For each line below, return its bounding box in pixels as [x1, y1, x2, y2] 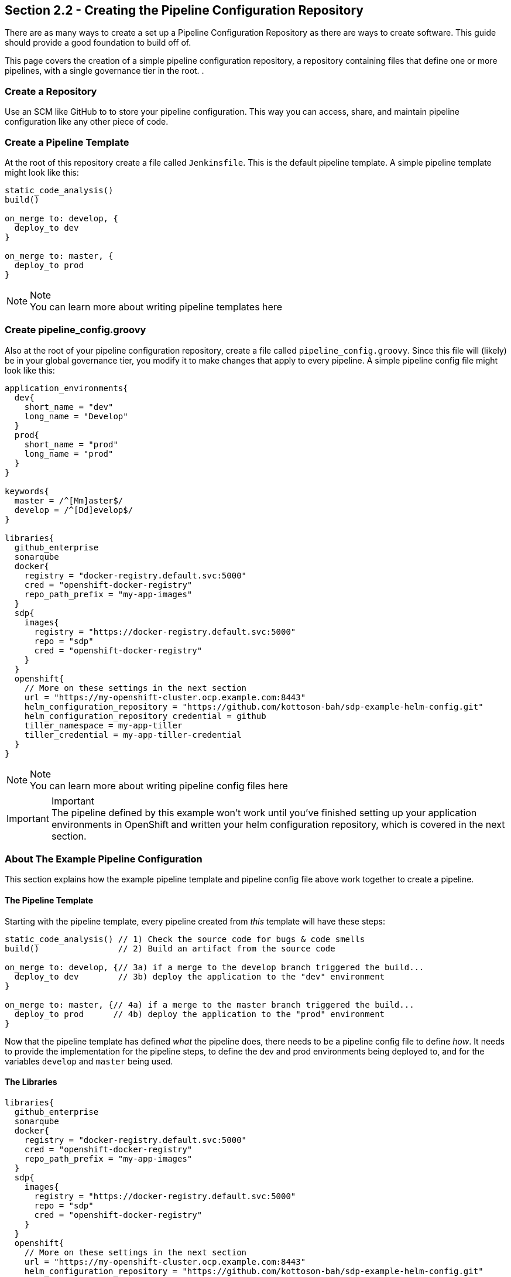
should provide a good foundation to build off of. [5, 37, 191, 48]
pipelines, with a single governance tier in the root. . [5, 66, 204, 76]
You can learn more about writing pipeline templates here [30, 300, 282, 313]
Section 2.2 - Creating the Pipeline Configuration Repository [5, 3, 363, 18]
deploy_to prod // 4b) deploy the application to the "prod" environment [14, 1009, 385, 1019]
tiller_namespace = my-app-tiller [24, 720, 183, 730]
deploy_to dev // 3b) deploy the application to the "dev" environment [14, 971, 385, 981]
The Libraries [5, 1077, 57, 1087]
